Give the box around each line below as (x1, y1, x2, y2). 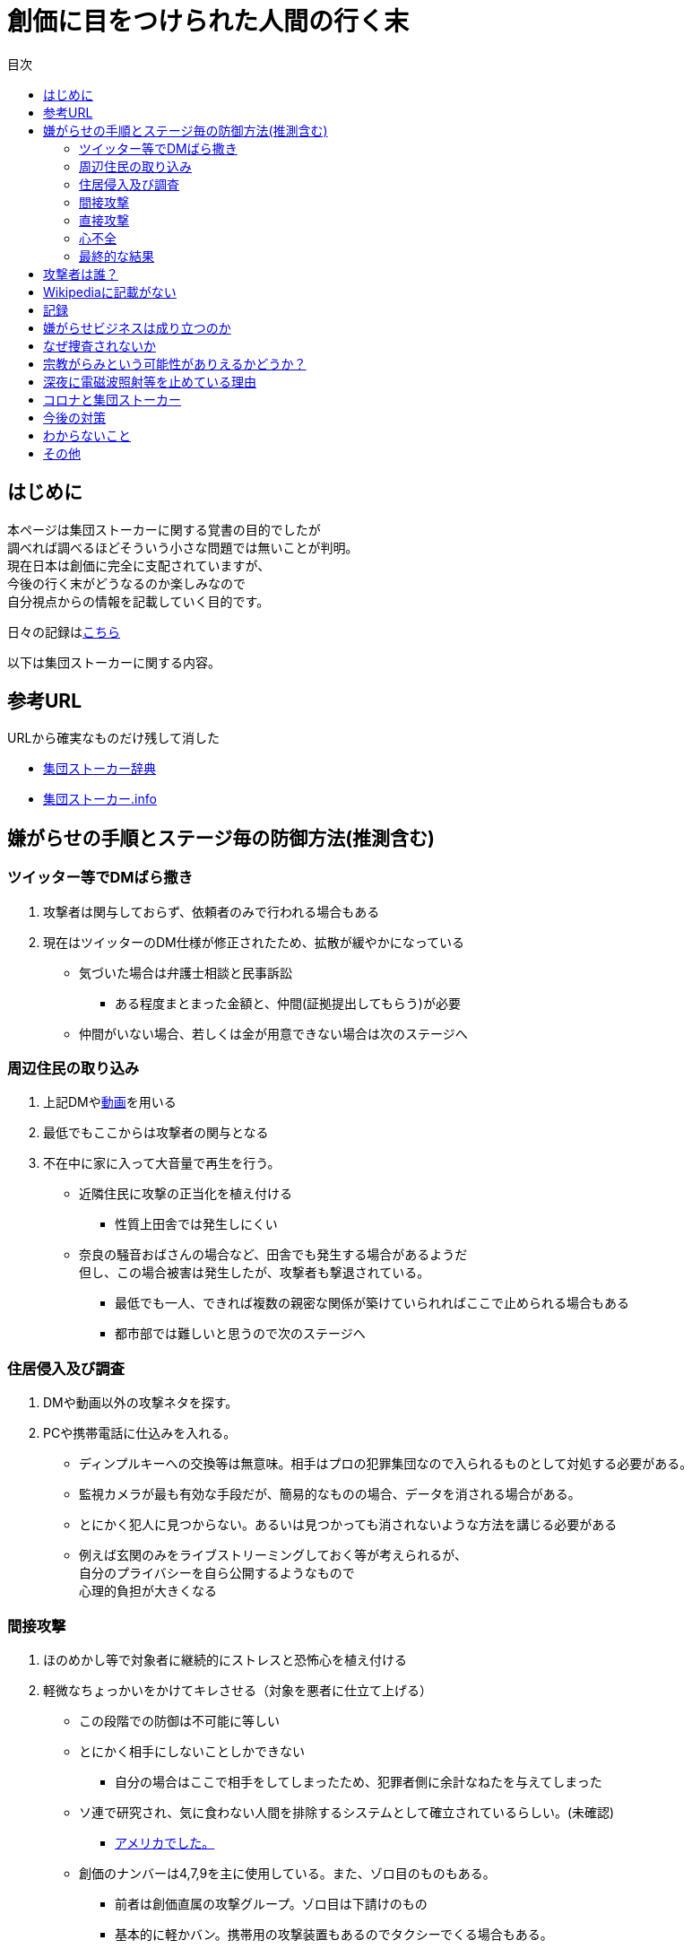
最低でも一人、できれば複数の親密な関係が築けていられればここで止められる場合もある (115, 1295, 629, 1311)
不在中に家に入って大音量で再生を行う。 (43, 1155, 281, 1171)
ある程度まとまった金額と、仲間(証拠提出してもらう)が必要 (115, 995, 461, 1011)
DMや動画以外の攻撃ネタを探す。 (43, 1395, 238, 1411)
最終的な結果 (79, 248, 154, 264)
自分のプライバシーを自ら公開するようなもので (79, 1565, 355, 1581)
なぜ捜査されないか (43, 337, 156, 353)
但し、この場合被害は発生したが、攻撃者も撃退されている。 (79, 1265, 430, 1281)
